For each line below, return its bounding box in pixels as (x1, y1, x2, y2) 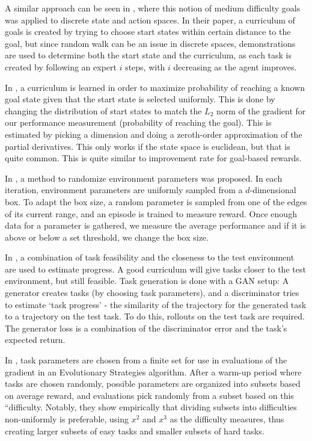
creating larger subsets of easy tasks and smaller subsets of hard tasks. (5, 424, 265, 437)
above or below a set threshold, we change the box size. (5, 230, 209, 243)
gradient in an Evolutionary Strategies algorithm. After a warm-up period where (5, 365, 302, 378)
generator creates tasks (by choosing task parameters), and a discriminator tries (5, 286, 299, 299)
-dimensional (249, 183, 296, 196)
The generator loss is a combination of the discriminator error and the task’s (5, 321, 287, 334)
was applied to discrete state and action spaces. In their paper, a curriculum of (5, 13, 295, 26)
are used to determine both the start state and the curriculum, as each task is (5, 49, 292, 61)
